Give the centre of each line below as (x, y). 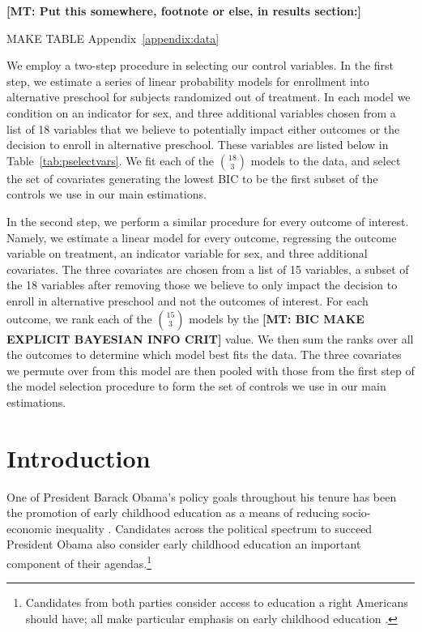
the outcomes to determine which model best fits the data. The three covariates (204, 354)
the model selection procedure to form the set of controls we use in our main (196, 386)
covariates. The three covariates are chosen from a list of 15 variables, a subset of (208, 269)
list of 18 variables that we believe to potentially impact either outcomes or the (203, 128)
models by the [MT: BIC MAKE (277, 318)
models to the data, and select (326, 160)
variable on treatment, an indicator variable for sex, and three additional (187, 253)
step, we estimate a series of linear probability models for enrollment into (188, 81)
